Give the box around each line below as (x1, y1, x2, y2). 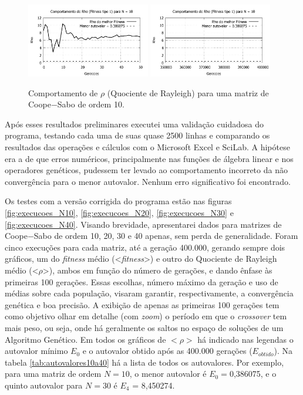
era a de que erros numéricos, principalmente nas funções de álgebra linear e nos (5, 152, 294, 164)
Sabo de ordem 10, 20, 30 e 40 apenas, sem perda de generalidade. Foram (33, 229, 298, 242)
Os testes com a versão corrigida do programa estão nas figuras (5, 195, 232, 207)
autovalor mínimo (5, 345, 68, 357)
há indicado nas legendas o (197, 333, 294, 345)
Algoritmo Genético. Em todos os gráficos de (5, 333, 166, 345)
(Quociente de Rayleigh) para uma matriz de (107, 86, 269, 99)
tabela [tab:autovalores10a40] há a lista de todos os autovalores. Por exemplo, (5, 356, 284, 368)
